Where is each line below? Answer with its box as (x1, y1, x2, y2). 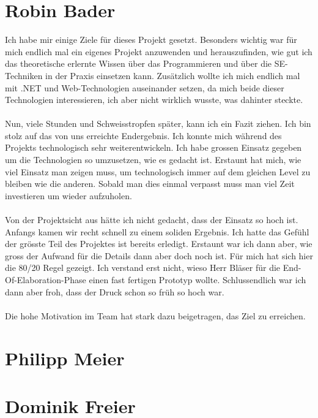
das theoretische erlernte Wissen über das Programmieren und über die (5, 57, 272, 70)
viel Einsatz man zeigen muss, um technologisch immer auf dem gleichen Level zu (5, 165, 311, 178)
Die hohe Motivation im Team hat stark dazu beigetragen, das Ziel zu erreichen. (5, 309, 306, 322)
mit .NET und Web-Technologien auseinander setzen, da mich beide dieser (5, 81, 284, 94)
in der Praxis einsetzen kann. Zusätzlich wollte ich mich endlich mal (45, 69, 300, 82)
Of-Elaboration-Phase (5, 273, 86, 286)
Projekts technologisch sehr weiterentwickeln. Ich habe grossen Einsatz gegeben (5, 141, 302, 154)
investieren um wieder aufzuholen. (5, 189, 132, 202)
